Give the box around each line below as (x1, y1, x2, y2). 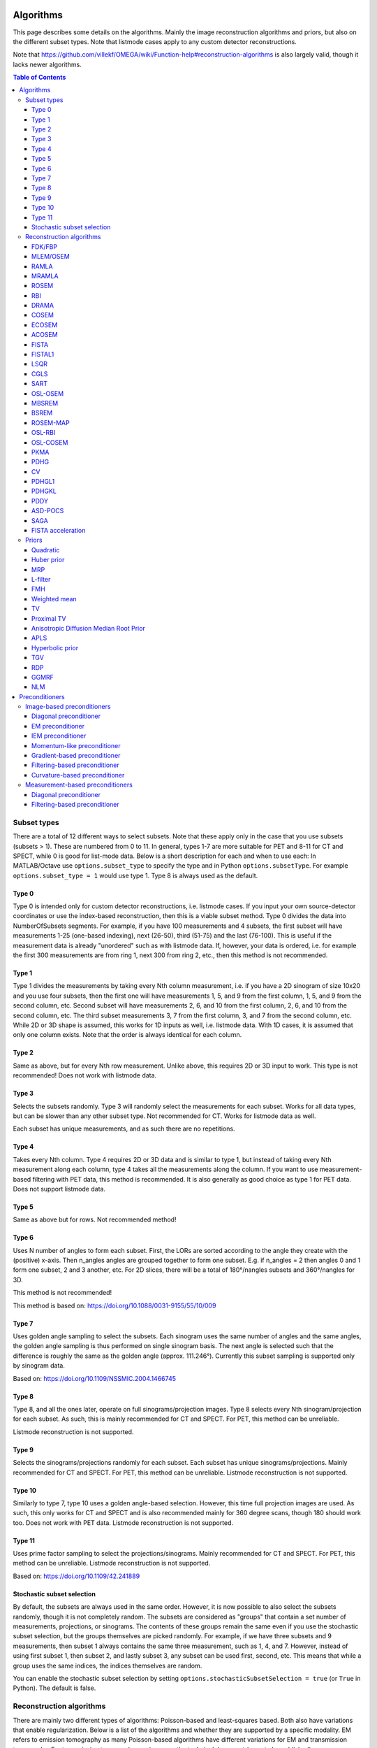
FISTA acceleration (31, 526, 86, 535)
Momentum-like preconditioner (31, 741, 121, 750)
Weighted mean (31, 594, 77, 603)
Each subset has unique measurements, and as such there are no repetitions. (13, 1124, 235, 1133)
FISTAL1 (31, 350, 54, 359)
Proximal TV (31, 614, 66, 622)
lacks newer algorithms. (13, 60, 82, 69)
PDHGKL (31, 487, 57, 496)
